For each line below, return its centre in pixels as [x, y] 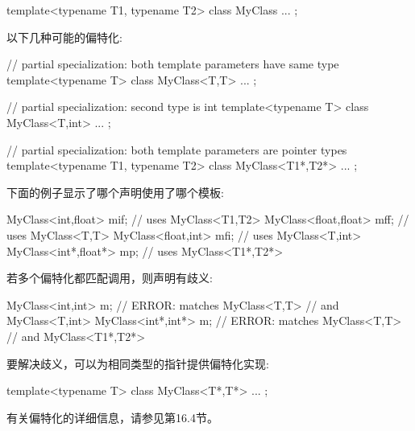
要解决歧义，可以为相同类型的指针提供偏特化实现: [138, 363]
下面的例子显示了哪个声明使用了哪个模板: [115, 192]
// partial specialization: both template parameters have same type [173, 64]
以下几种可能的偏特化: [64, 37]
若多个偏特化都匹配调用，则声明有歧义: [110, 278]
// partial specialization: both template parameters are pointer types [177, 149]
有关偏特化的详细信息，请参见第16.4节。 [112, 417]
